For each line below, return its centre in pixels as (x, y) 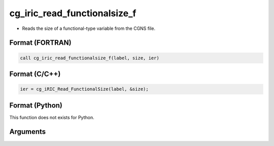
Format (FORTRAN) (40, 43)
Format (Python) (36, 105)
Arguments (28, 132)
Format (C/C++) (35, 74)
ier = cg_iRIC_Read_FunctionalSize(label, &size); (84, 89)
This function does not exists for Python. (52, 117)
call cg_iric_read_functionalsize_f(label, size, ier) (90, 58)
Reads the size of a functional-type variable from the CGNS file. (89, 28)
